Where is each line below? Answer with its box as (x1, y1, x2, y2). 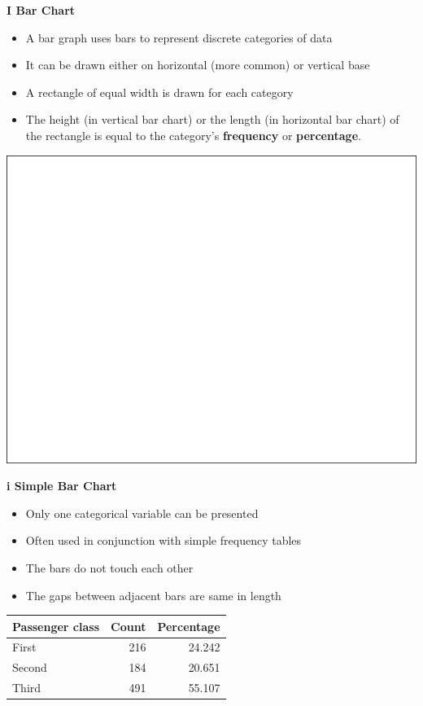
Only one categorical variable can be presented (25, 504, 259, 521)
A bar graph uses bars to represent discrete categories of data (25, 29, 333, 46)
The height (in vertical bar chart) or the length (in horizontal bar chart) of (25, 111, 399, 128)
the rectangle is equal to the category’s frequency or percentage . (25, 126, 361, 143)
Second (12, 659, 47, 676)
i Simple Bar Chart (7, 477, 117, 494)
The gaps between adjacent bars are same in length (25, 586, 281, 603)
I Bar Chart (7, 2, 76, 18)
